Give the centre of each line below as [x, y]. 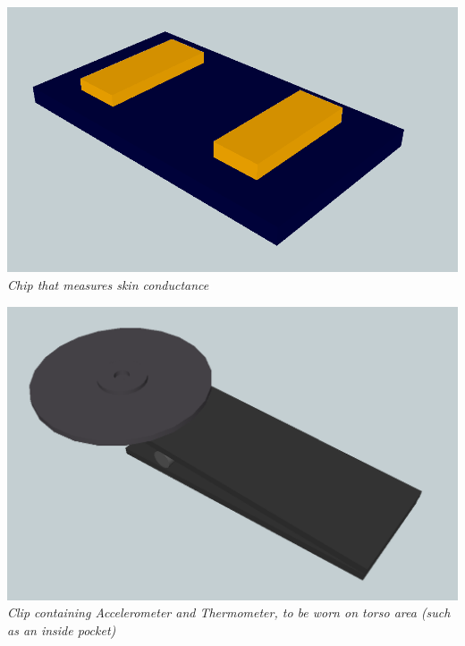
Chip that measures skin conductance [108, 284]
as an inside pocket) [62, 629]
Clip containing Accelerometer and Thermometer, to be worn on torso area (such [229, 612]
